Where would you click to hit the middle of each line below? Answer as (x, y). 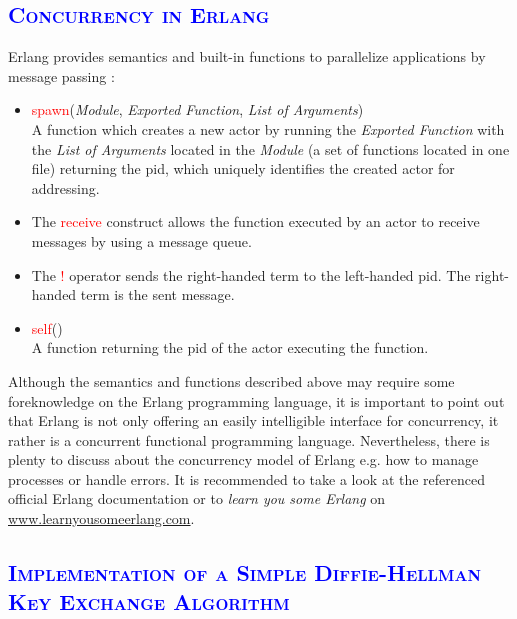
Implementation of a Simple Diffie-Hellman (244, 572)
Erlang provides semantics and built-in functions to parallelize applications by (247, 56)
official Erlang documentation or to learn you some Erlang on (197, 498)
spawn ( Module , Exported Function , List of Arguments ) (197, 109)
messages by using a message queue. (141, 240)
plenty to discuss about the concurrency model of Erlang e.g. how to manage (243, 459)
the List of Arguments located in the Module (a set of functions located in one (270, 148)
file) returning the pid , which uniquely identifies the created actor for (243, 168)
